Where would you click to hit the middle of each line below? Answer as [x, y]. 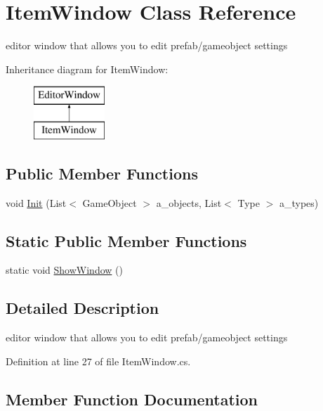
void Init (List [36, 202]
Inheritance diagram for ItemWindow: [87, 69]
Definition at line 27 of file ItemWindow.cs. [98, 361]
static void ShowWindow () [64, 270]
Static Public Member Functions [126, 240]
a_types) [299, 202]
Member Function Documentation [132, 399]
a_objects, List [189, 202]
